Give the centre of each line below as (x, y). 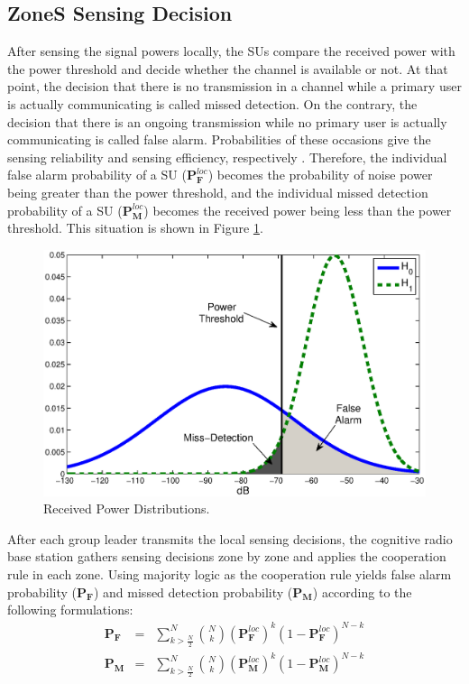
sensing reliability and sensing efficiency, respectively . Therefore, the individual (227, 157)
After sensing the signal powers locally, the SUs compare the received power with (231, 51)
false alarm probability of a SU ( (97, 175)
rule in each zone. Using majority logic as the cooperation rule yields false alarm (230, 574)
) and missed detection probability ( (193, 592)
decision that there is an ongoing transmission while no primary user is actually (227, 121)
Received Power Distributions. (127, 508)
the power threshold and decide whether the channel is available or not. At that (228, 68)
